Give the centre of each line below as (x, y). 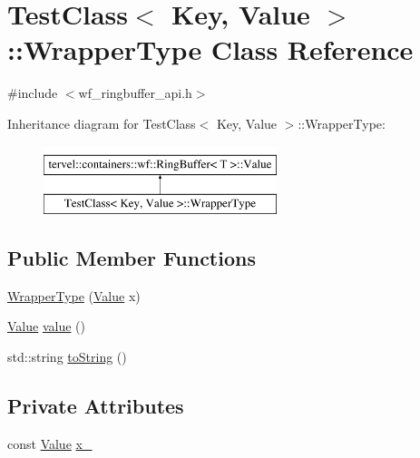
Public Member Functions (132, 258)
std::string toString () (67, 357)
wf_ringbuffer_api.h (135, 93)
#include (33, 93)
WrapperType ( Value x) (74, 295)
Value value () (46, 326)
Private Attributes (96, 406)
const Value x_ (50, 443)
